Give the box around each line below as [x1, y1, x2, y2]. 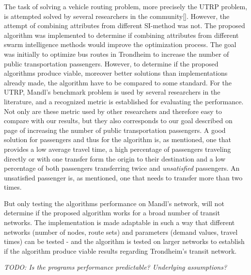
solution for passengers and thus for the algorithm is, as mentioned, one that [4, 134, 231, 145]
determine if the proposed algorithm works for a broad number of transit [4, 208, 220, 218]
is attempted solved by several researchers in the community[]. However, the [4, 11, 230, 21]
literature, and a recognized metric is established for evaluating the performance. [4, 96, 244, 106]
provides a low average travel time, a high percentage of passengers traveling [4, 144, 231, 154]
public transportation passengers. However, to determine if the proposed [4, 58, 219, 68]
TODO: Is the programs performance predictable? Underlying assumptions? [4, 262, 227, 272]
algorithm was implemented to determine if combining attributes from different [4, 30, 239, 40]
